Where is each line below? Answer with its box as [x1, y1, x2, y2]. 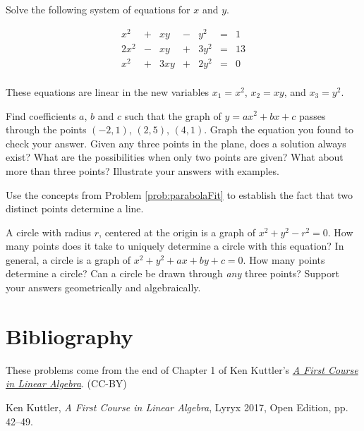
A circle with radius [6, 224, 92, 239]
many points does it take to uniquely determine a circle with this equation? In [6, 238, 344, 253]
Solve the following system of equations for [6, 2, 190, 16]
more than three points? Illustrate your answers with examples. [6, 163, 279, 178]
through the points [6, 122, 87, 137]
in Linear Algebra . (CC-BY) [6, 376, 127, 391]
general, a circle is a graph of [6, 252, 131, 267]
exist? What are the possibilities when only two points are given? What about [6, 150, 344, 164]
